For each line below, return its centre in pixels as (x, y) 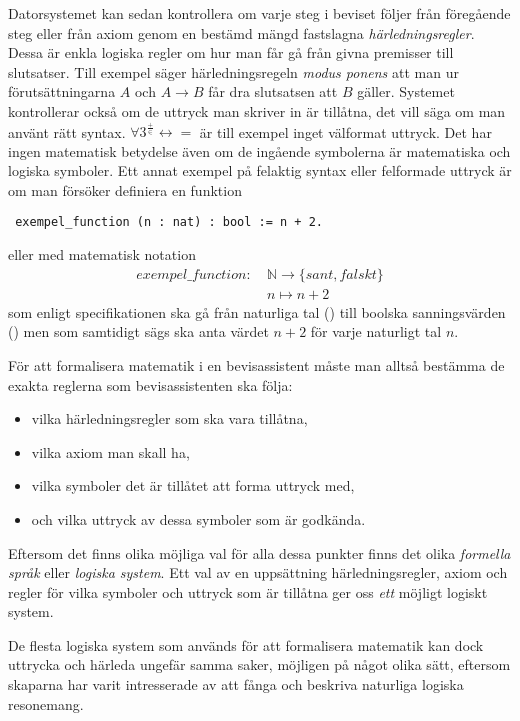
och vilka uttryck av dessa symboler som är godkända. (198, 518)
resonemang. (46, 703)
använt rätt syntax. (67, 131)
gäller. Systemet (406, 91)
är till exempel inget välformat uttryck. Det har (345, 131)
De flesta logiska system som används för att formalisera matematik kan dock (246, 644)
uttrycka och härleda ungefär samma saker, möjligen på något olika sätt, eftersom (259, 664)
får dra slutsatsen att (273, 91)
